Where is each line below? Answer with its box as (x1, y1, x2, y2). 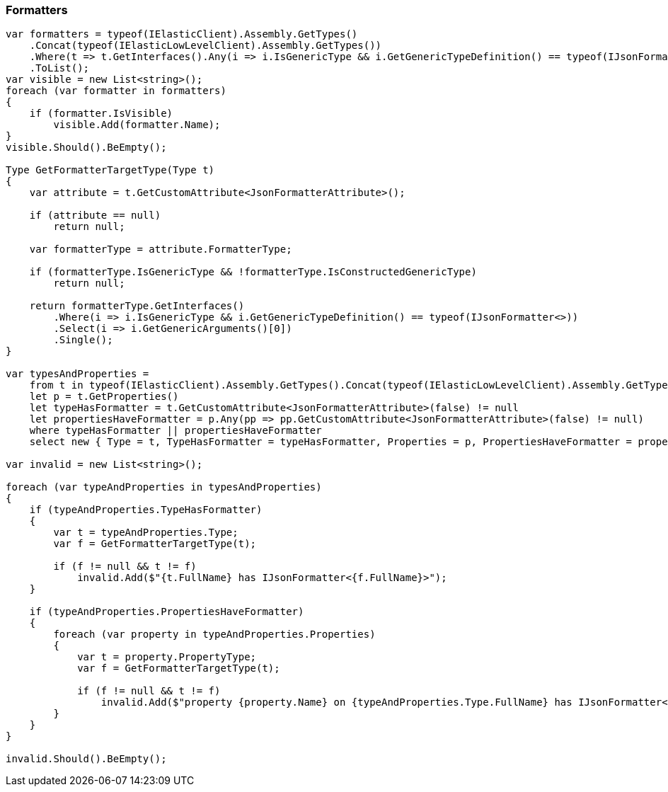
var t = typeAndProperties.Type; (53, 527, 238, 539)
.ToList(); (29, 62, 90, 74)
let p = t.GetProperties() (29, 391, 179, 403)
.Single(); (53, 334, 113, 346)
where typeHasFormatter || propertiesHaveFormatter (29, 425, 322, 437)
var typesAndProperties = (6, 368, 149, 380)
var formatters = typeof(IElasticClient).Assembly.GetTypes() (6, 28, 358, 40)
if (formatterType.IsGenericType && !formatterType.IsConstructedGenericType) (29, 266, 477, 278)
